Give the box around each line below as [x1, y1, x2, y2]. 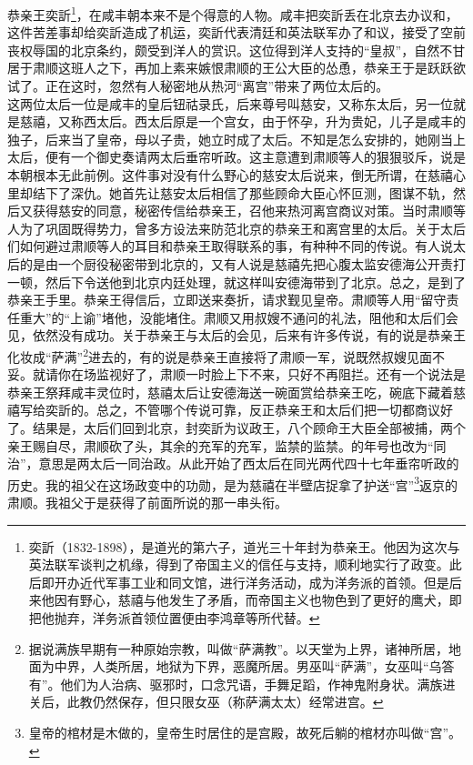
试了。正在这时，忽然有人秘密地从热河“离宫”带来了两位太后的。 [7, 76, 389, 96]
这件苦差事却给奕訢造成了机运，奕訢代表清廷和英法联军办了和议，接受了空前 [7, 23, 466, 42]
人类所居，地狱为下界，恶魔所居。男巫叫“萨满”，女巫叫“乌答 [92, 657, 455, 676]
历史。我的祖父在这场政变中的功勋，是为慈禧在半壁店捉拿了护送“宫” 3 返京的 [7, 472, 458, 494]
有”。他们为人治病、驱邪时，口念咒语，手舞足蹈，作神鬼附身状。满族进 [28, 674, 456, 693]
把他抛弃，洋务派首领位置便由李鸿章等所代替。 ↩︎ [28, 608, 320, 627]
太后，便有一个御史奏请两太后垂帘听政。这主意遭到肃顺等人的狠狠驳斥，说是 [7, 147, 466, 166]
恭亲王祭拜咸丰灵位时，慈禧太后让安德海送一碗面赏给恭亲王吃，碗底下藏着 [7, 382, 453, 401]
